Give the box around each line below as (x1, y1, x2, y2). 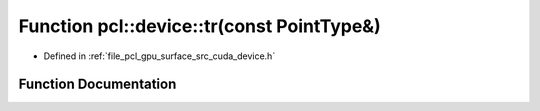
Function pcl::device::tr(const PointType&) (18, 15, 381, 37)
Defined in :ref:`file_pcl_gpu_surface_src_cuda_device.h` (43, 50, 276, 62)
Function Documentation (18, 76, 177, 93)
